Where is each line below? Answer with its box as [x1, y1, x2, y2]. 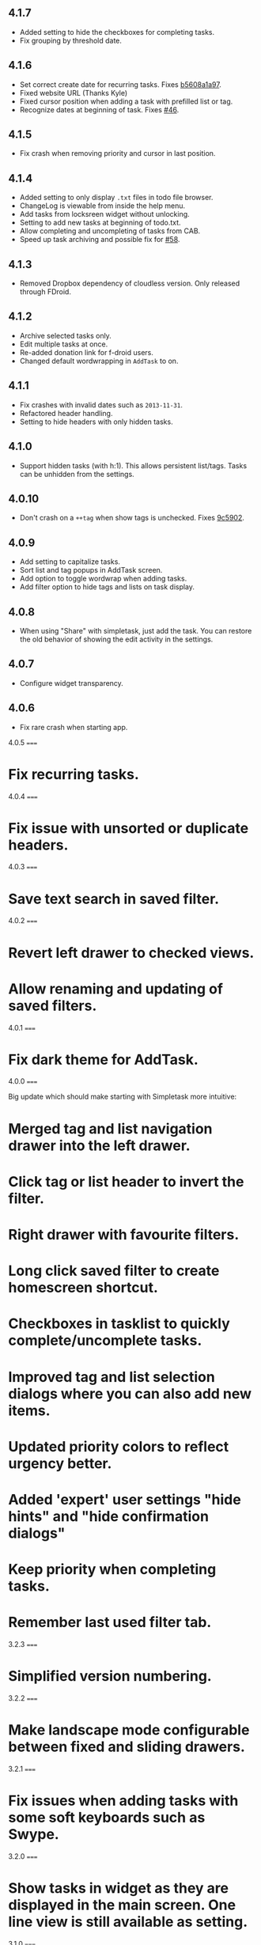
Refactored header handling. [19, 408, 113, 418]
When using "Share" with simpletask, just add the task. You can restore [19, 626, 252, 635]
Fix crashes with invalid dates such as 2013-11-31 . [19, 399, 183, 410]
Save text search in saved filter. [8, 890, 220, 908]
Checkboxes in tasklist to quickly [8, 1315, 231, 1333]
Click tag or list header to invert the [8, 1172, 244, 1190]
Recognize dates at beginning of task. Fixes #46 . [19, 104, 180, 114]
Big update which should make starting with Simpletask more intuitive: [8, 1092, 237, 1102]
